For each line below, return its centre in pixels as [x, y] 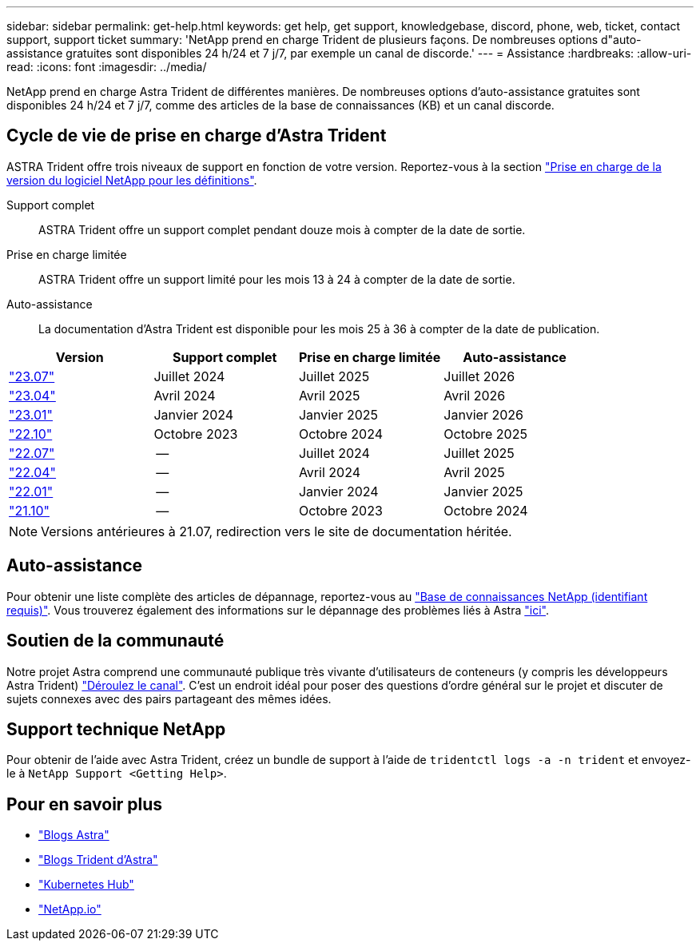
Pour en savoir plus [85, 804]
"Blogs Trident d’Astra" [98, 860]
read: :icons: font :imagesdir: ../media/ [107, 67]
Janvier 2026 [483, 414]
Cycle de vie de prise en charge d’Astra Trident [197, 136]
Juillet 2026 [479, 376]
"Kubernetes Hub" [86, 885]
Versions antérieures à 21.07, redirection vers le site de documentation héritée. [276, 531]
